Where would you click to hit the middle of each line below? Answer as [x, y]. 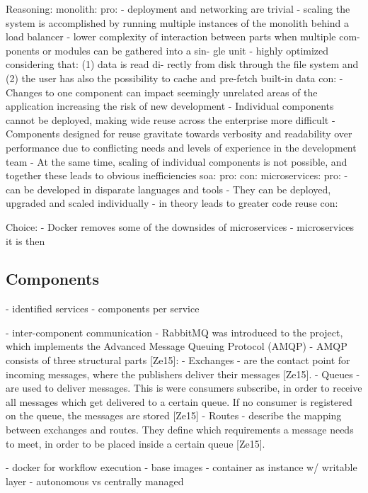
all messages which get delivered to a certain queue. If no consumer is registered [179, 401]
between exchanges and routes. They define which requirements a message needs [180, 430]
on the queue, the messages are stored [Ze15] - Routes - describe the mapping [174, 415]
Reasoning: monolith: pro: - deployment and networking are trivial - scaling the [178, 8]
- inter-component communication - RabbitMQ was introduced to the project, [174, 332]
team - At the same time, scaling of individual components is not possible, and [177, 161]
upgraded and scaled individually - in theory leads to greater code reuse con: [172, 203]
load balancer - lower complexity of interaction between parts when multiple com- [183, 36]
